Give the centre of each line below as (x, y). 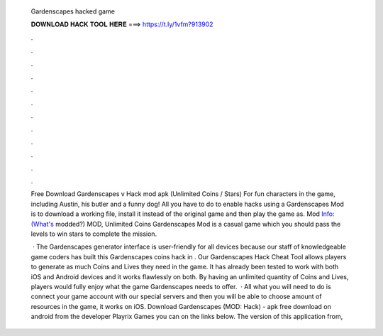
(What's (43, 224)
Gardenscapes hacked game (73, 11)
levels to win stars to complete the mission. (94, 234)
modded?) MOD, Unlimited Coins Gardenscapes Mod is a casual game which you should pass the (198, 224)
